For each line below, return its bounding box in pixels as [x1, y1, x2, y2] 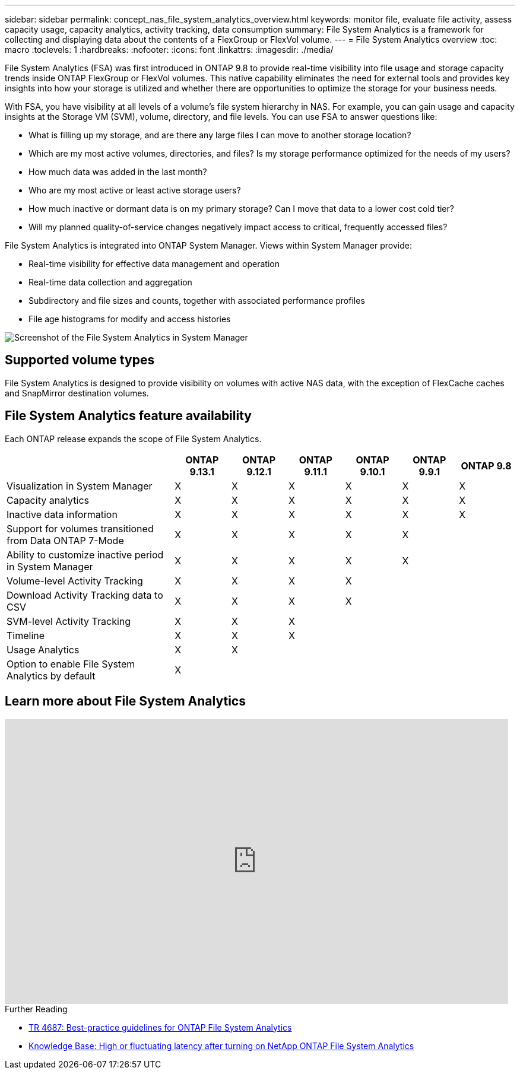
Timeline [7, 629, 45, 641]
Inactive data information [7, 508, 118, 520]
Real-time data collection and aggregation [28, 277, 192, 287]
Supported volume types [5, 352, 155, 368]
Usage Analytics [7, 643, 80, 656]
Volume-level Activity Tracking [7, 574, 143, 587]
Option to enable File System [7, 657, 135, 670]
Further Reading [5, 1003, 68, 1014]
